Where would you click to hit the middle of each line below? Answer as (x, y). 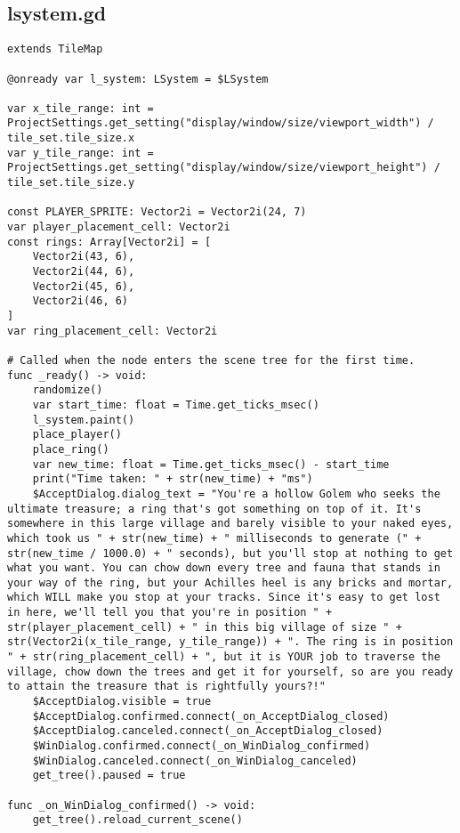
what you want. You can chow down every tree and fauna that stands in (224, 568)
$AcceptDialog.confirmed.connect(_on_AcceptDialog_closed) (211, 716)
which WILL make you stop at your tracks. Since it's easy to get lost (224, 598)
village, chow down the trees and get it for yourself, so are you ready (230, 671)
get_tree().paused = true (109, 776)
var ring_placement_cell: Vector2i (113, 331)
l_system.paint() (84, 420)
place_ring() (71, 449)
